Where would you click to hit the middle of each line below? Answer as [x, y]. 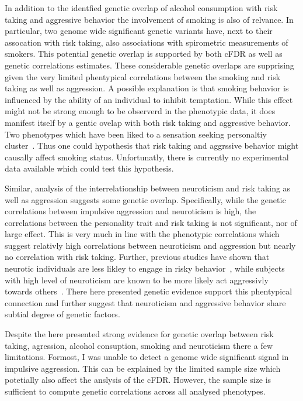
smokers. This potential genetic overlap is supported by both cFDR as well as [144, 54]
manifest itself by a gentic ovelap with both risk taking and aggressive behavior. [148, 122]
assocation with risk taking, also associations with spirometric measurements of [147, 42]
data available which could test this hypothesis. [89, 168]
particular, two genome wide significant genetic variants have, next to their [139, 31]
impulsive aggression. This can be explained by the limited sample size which [143, 368]
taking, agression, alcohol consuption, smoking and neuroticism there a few [139, 345]
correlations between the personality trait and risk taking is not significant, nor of [151, 222]
